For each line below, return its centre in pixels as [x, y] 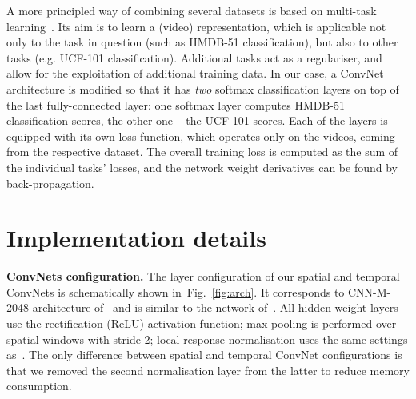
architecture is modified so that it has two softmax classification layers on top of [203, 88]
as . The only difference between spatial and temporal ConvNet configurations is [204, 355]
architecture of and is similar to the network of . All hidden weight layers [215, 307]
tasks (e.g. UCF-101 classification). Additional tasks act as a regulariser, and [194, 57]
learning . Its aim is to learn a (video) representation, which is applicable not [196, 26]
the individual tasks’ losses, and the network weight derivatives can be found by [202, 167]
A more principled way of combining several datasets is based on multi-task [192, 10]
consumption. [39, 386]
